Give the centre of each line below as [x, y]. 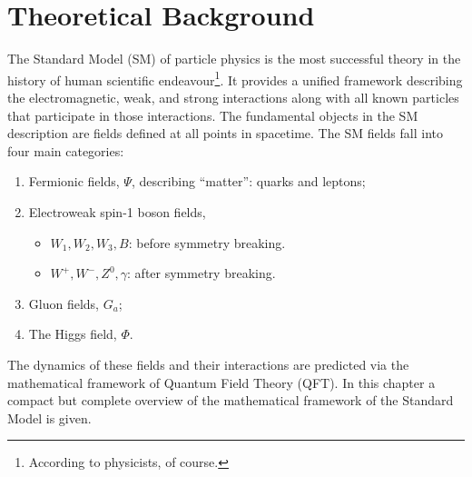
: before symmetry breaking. [207, 242]
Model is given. [49, 417]
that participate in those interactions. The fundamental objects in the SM [213, 115]
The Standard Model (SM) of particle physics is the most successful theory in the [234, 59]
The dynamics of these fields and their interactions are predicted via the [208, 364]
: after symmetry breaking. [202, 273]
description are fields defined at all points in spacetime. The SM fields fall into [225, 133]
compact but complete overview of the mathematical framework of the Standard [231, 400]
